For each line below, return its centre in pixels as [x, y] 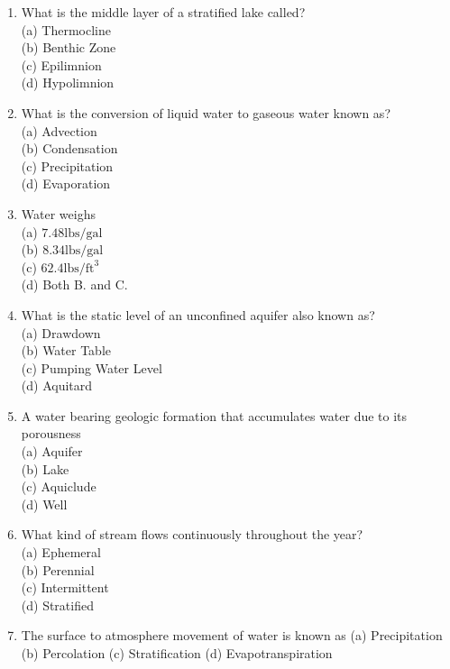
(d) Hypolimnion [68, 82]
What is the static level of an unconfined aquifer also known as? [198, 314]
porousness [51, 433]
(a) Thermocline [66, 29]
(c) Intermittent [65, 587]
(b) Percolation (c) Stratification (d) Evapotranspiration [177, 653]
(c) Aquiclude [59, 486]
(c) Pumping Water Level [92, 367]
